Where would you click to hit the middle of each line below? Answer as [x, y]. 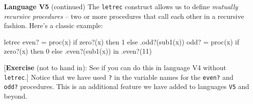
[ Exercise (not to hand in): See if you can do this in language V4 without [115, 67]
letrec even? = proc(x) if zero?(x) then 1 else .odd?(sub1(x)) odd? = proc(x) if [122, 41]
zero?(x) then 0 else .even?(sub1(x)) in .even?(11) [78, 51]
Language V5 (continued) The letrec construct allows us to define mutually [121, 6]
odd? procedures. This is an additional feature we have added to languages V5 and [127, 86]
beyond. [16, 96]
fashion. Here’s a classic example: [53, 25]
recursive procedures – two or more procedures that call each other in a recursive [124, 16]
